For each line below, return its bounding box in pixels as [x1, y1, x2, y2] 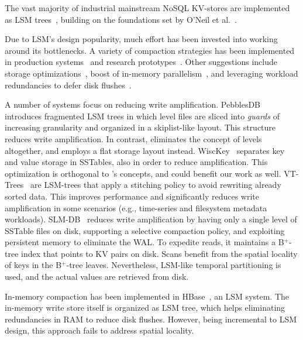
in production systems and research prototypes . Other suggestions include [5, 56, 277, 68]
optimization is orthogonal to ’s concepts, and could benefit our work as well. [5, 167, 281, 179]
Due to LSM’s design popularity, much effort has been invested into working [5, 33, 278, 45]
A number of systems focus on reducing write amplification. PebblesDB [5, 98, 261, 111]
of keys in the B [5, 259, 62, 271]
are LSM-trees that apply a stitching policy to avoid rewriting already [30, 178, 281, 191]
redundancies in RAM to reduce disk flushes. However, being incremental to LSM [5, 312, 297, 325]
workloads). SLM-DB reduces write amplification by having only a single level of [5, 213, 297, 225]
